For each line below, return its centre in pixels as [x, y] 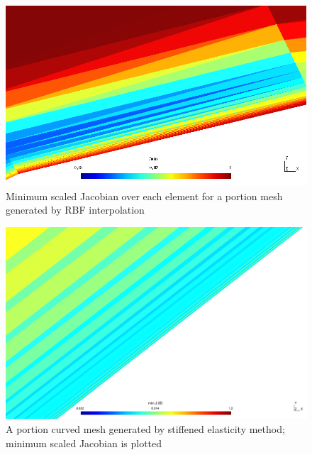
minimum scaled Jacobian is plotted [84, 443]
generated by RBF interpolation [75, 210]
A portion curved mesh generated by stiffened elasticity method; [145, 428]
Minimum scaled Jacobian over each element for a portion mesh [144, 196]
